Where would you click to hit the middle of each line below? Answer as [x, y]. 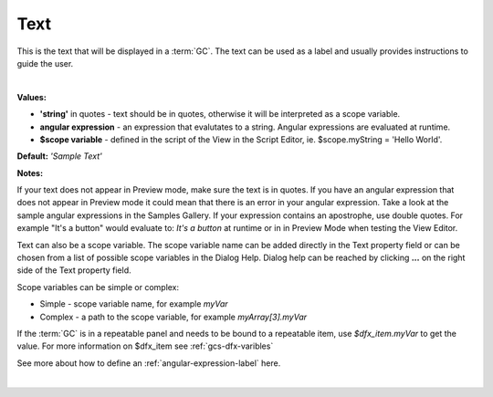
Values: [32, 97]
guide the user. [45, 63]
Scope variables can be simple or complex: [98, 287]
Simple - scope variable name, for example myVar [134, 304]
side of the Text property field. [74, 270]
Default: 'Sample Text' [59, 156]
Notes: [30, 172]
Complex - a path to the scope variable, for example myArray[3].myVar [173, 317]
